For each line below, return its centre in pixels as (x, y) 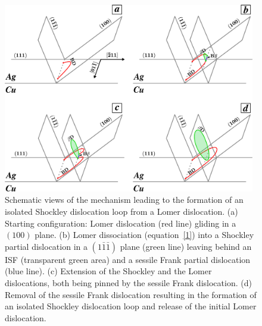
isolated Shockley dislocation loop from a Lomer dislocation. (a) (121, 211)
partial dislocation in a (46, 246)
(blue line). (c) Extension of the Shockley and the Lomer (108, 271)
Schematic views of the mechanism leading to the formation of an (124, 200)
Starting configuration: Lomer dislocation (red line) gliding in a (121, 223)
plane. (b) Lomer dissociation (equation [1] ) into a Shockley (144, 235)
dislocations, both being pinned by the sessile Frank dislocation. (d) (128, 282)
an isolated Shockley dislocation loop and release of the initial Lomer (131, 306)
